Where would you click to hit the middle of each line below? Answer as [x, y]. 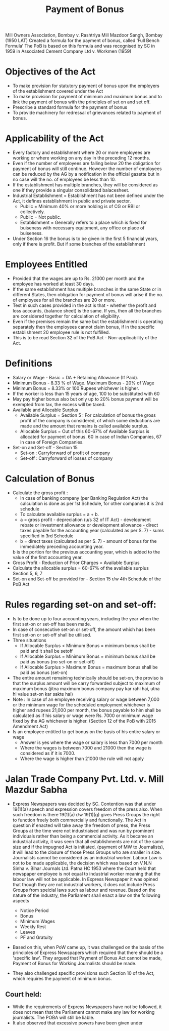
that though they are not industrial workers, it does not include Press [84, 884]
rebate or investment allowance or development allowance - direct [89, 525]
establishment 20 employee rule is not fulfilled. [61, 332]
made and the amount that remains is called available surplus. [84, 426]
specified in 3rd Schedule [47, 536]
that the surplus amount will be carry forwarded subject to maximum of [87, 683]
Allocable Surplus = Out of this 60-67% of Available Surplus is [85, 431]
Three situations [29, 640]
